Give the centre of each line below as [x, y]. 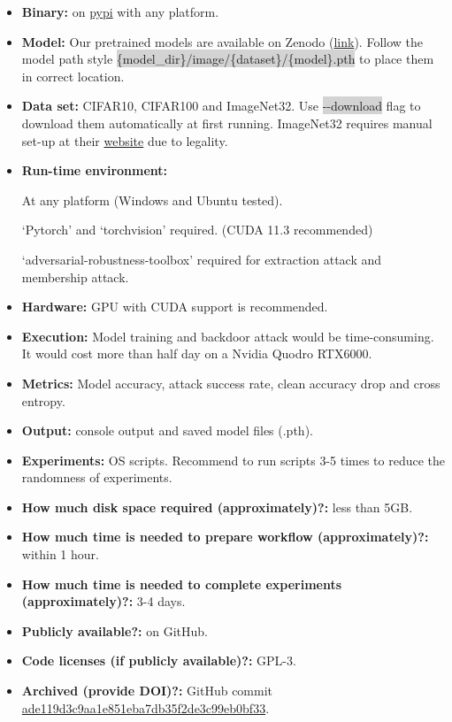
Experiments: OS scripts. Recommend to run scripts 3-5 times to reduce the [234, 460]
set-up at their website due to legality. [125, 140]
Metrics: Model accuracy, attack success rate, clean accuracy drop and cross [231, 383]
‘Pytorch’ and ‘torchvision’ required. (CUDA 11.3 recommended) [197, 230]
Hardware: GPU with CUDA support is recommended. [175, 307]
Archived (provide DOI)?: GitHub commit [147, 691]
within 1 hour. [60, 554]
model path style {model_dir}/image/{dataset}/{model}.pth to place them [228, 59]
